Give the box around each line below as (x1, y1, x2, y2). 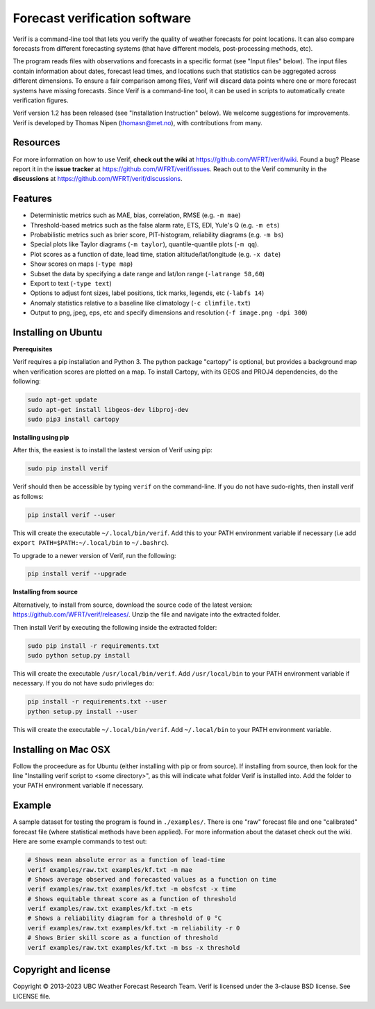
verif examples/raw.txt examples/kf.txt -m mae (27, 866, 192, 873)
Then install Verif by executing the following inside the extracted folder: (12, 623, 217, 631)
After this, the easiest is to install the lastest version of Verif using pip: (12, 446, 213, 454)
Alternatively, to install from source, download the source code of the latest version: (12, 601, 253, 609)
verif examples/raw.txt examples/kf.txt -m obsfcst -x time (27, 885, 237, 893)
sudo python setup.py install (27, 651, 131, 660)
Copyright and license (12, 964, 111, 976)
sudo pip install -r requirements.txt (27, 642, 160, 650)
